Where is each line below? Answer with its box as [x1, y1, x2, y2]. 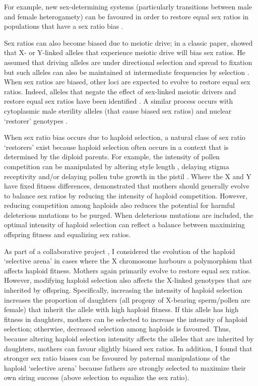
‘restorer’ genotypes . [4, 115, 68, 126]
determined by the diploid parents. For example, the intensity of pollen [4, 151, 220, 162]
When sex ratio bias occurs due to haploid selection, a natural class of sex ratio [4, 132, 246, 142]
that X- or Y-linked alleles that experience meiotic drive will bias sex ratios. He [4, 47, 246, 58]
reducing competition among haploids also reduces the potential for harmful [4, 200, 235, 210]
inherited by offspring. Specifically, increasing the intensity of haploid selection [4, 285, 243, 295]
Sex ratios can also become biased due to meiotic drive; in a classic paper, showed [4, 37, 253, 48]
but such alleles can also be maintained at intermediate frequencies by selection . [4, 66, 250, 77]
